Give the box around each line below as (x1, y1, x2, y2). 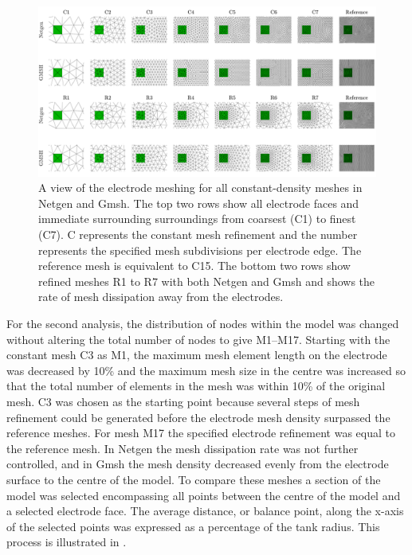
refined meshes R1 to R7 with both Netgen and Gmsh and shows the (38, 272, 375, 289)
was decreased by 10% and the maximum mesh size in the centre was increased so (6, 362, 406, 378)
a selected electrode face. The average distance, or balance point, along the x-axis (6, 502, 404, 519)
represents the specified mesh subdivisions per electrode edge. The (38, 241, 362, 258)
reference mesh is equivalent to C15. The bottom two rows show (38, 257, 351, 274)
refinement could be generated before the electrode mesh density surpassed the (6, 408, 390, 425)
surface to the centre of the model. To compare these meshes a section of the (6, 471, 381, 487)
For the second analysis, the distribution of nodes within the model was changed (6, 315, 399, 331)
